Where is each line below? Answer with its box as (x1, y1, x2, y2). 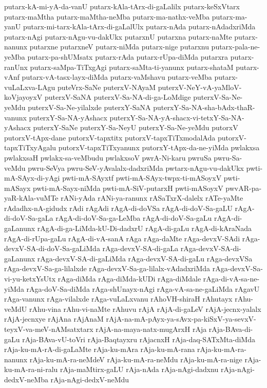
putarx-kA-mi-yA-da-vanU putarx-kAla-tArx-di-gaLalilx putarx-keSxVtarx (4, 1, 240, 11)
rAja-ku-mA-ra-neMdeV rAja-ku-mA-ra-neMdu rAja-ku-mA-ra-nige (29, 354, 242, 364)
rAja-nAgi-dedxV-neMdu (50, 374, 129, 384)
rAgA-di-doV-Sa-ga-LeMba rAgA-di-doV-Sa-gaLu (55, 213, 212, 223)
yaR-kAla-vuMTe (4, 192, 59, 203)
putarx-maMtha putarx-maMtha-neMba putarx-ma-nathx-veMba (4, 11, 209, 22)
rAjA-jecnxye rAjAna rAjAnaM (4, 313, 104, 324)
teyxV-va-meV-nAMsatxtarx (4, 324, 93, 334)
